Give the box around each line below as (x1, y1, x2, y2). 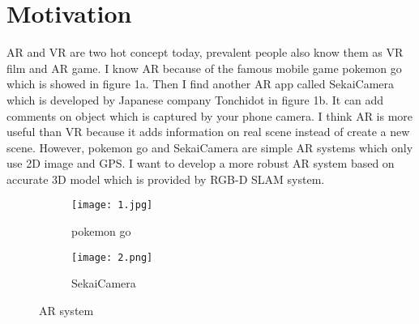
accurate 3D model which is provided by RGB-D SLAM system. (6, 170, 325, 187)
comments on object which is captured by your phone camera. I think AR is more (6, 107, 413, 124)
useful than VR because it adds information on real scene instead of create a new (6, 123, 410, 140)
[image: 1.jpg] (71, 199, 153, 211)
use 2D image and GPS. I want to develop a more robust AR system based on (6, 155, 395, 172)
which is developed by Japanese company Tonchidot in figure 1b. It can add (6, 91, 384, 108)
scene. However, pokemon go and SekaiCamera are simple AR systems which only (6, 139, 413, 156)
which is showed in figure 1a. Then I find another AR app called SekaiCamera (6, 75, 395, 92)
